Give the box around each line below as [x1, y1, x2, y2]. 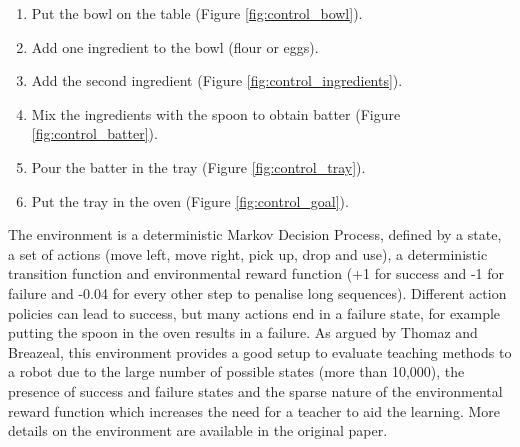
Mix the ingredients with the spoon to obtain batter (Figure [31, 103, 401, 124]
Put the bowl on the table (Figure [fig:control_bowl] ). [31, 3, 363, 23]
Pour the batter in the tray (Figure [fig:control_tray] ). [31, 156, 366, 177]
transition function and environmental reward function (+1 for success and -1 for [8, 263, 505, 284]
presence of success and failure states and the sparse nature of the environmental [8, 380, 503, 401]
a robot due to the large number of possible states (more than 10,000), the [8, 361, 465, 382]
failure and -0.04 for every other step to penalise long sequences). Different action [8, 282, 507, 303]
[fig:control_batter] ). [31, 123, 158, 144]
